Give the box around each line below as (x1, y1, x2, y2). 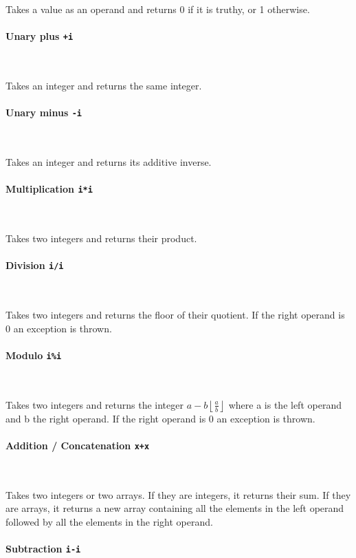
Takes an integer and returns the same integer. (5, 78, 202, 93)
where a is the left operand (228, 397, 342, 411)
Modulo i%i (5, 347, 62, 362)
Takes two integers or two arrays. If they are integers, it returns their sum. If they (5, 487, 351, 502)
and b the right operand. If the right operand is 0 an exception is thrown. (5, 411, 315, 425)
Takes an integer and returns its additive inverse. (5, 155, 212, 169)
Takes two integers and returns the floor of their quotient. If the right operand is (5, 308, 345, 322)
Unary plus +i (5, 29, 74, 43)
